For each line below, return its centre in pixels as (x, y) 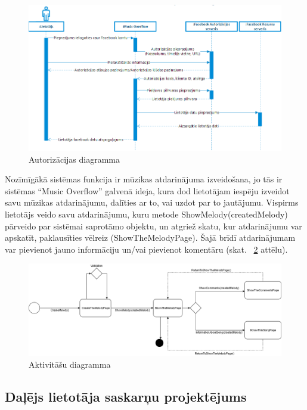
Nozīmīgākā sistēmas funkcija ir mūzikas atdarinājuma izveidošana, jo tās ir (144, 179)
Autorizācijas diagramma (74, 159)
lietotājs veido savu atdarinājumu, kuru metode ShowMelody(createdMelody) (146, 214)
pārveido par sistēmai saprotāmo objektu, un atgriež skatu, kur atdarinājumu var (153, 226)
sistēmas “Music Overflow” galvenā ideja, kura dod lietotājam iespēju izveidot (147, 190)
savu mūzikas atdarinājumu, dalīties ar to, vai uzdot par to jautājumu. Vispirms (152, 202)
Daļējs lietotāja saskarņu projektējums (126, 396)
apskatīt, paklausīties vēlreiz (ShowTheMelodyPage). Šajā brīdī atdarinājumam (150, 237)
